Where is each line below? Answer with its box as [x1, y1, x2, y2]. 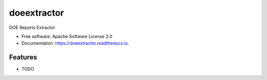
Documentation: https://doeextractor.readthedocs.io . [21, 40, 130, 46]
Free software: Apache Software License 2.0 [21, 33, 113, 39]
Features [9, 53, 37, 61]
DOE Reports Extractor [9, 25, 55, 30]
